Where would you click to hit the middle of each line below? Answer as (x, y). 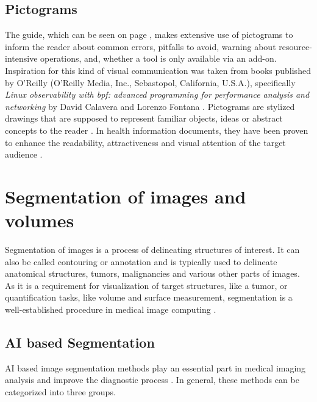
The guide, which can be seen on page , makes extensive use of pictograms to (149, 35)
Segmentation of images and (126, 196)
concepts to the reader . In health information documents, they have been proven (157, 130)
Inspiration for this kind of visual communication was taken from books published (158, 70)
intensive (21, 58)
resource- (295, 46)
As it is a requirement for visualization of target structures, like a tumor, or (146, 285)
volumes (40, 220)
